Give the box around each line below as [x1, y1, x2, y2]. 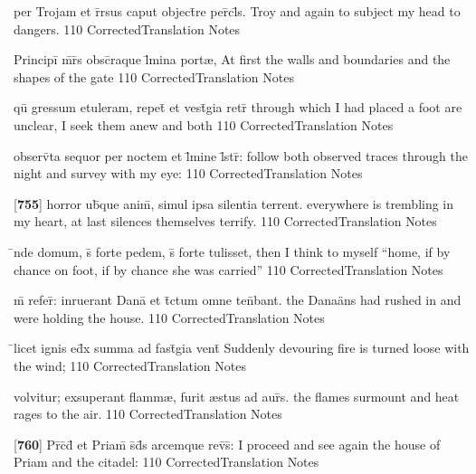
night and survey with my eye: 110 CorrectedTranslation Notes [14, 164, 363, 183]
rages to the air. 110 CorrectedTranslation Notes [14, 404, 282, 423]
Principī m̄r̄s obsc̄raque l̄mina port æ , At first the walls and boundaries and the [14, 50, 451, 69]
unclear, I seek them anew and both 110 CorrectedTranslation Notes [14, 115, 394, 134]
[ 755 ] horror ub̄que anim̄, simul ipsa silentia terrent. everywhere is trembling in [14, 194, 454, 213]
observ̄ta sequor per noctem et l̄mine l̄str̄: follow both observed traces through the [14, 146, 468, 165]
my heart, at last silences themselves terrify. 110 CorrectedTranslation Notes [14, 212, 437, 231]
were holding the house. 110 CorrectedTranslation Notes [14, 308, 325, 327]
